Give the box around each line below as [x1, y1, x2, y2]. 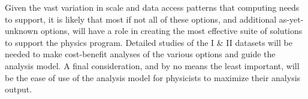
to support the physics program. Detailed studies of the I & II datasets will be [5, 36, 292, 48]
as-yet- [279, 13, 304, 25]
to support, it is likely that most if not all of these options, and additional [5, 13, 277, 25]
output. [5, 83, 32, 95]
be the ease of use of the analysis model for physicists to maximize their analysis [5, 71, 301, 83]
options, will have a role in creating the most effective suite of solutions [40, 24, 303, 37]
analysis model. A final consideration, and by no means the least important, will [5, 59, 300, 72]
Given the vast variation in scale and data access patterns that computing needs [5, 1, 300, 13]
